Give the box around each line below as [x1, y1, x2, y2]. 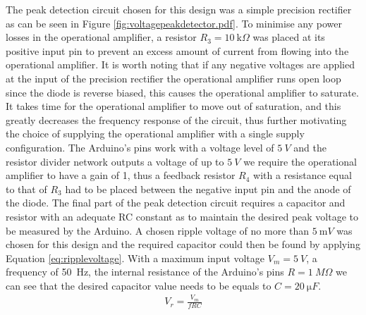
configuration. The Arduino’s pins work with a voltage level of [6, 140, 274, 154]
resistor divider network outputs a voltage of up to [6, 154, 224, 168]
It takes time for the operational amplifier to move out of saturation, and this [6, 99, 341, 113]
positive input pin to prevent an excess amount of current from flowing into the [6, 43, 349, 58]
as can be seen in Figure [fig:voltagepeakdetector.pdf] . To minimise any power [6, 16, 342, 30]
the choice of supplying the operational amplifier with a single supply [6, 126, 305, 141]
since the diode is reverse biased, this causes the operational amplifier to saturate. [6, 85, 359, 99]
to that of [6, 181, 47, 196]
